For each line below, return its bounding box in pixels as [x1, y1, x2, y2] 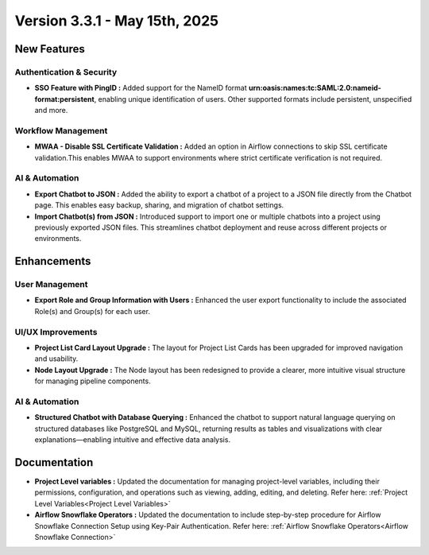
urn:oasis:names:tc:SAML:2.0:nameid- [248, 83, 381, 93]
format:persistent [34, 94, 95, 103]
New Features [14, 42, 85, 56]
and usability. [34, 354, 79, 363]
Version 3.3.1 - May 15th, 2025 [14, 12, 219, 29]
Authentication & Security [14, 66, 118, 77]
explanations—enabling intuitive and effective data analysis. [34, 435, 230, 444]
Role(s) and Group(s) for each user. [34, 306, 151, 316]
